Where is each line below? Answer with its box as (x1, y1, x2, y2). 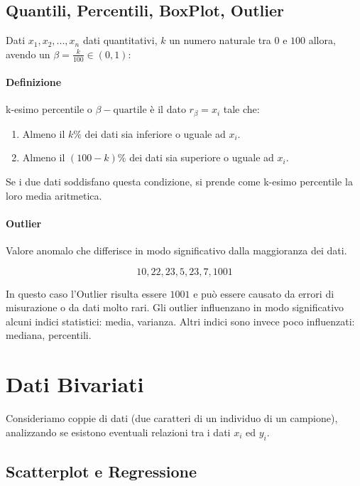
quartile (113, 105, 147, 116)
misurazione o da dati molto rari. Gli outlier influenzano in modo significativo (6, 300, 344, 315)
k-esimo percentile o (6, 102, 92, 117)
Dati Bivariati (6, 369, 144, 399)
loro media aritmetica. (6, 188, 102, 202)
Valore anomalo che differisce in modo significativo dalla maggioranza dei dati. (6, 243, 347, 258)
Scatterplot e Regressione (6, 460, 197, 482)
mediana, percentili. (6, 328, 92, 342)
